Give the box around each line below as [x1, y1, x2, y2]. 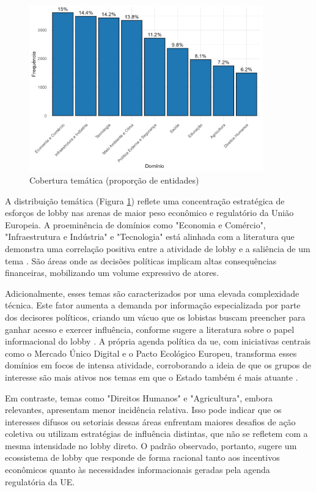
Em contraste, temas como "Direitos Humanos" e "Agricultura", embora [5, 391, 273, 404]
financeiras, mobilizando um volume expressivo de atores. [5, 266, 219, 279]
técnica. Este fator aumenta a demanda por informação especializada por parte [5, 299, 301, 311]
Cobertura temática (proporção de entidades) [29, 174, 199, 186]
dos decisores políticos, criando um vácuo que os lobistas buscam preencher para [5, 310, 306, 323]
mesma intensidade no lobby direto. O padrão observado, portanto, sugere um [5, 439, 297, 452]
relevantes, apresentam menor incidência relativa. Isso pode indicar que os [5, 403, 282, 416]
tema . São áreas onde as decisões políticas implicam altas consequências [5, 254, 277, 267]
